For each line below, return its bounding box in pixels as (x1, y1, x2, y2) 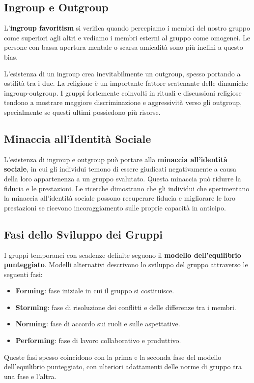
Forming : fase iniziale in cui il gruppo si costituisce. (15, 285, 174, 296)
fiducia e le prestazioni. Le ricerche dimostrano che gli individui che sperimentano (4, 183, 250, 193)
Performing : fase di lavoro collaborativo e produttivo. (15, 335, 181, 346)
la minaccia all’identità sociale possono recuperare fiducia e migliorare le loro (4, 193, 236, 203)
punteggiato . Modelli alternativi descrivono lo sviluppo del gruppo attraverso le (4, 259, 248, 270)
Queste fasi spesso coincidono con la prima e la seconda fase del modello (4, 351, 222, 362)
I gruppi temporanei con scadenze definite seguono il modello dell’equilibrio (4, 249, 241, 260)
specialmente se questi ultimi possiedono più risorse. (4, 106, 161, 117)
